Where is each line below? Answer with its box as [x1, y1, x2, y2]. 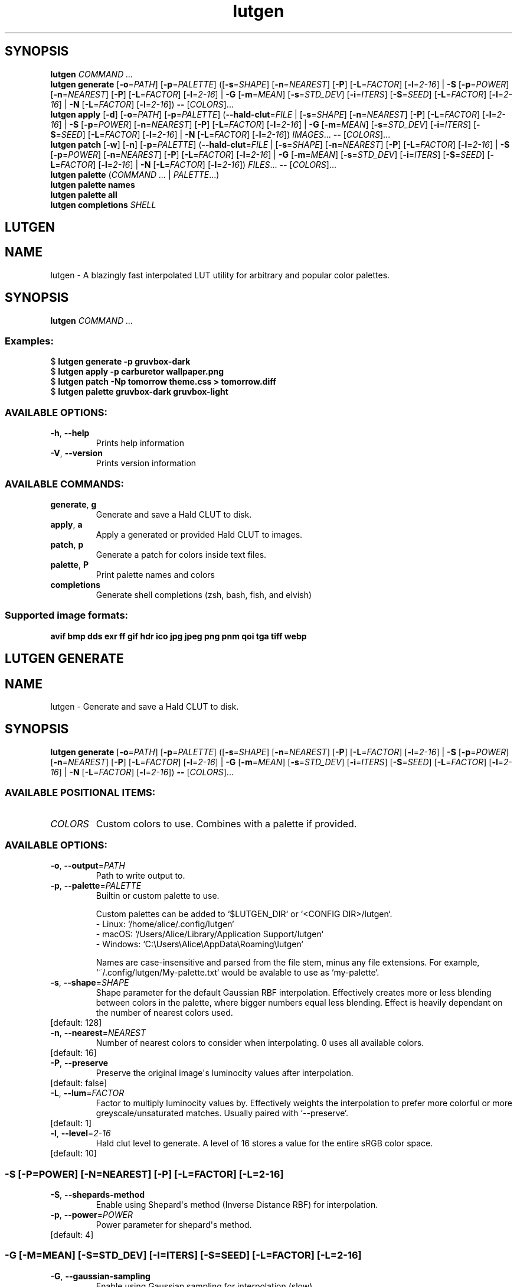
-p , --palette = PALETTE [50, 880, 142, 891]
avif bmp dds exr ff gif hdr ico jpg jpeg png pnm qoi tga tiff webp [50, 630, 307, 641]
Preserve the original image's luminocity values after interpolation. [96, 1068, 354, 1078]
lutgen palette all [50, 189, 117, 200]
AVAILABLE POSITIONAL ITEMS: [5, 786, 156, 799]
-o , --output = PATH [50, 860, 125, 871]
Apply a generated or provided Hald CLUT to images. [96, 529, 303, 539]
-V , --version [50, 448, 103, 459]
